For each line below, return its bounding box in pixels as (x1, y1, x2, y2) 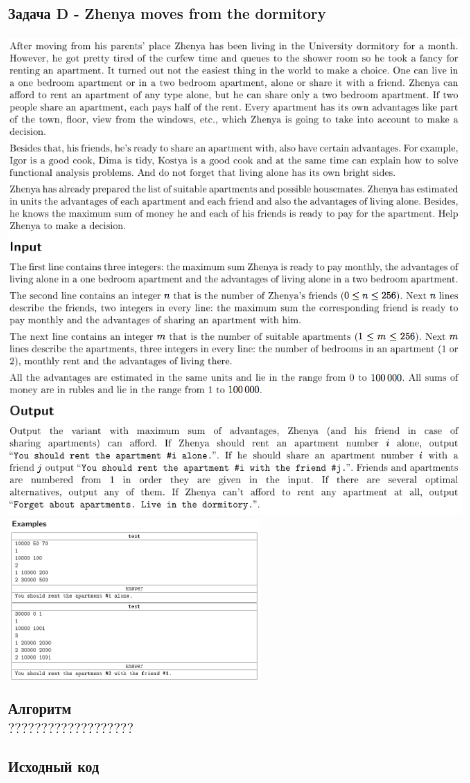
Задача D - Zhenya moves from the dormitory (8, 3, 326, 23)
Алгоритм (8, 697, 72, 718)
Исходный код (8, 756, 100, 777)
